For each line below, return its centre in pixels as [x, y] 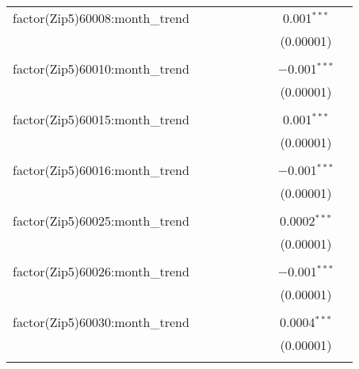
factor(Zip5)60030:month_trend [101, 322]
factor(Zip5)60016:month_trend [101, 170]
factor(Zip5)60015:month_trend [101, 119]
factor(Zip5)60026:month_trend [101, 271]
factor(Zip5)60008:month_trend [101, 18]
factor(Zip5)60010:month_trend [101, 68]
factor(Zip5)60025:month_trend [101, 221]
